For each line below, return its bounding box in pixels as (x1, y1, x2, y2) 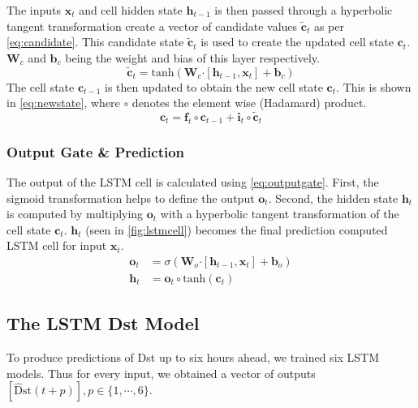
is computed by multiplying (6, 205, 144, 222)
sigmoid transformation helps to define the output (6, 189, 255, 206)
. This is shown (336, 78, 412, 95)
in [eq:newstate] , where (6, 94, 120, 111)
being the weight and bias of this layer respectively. (65, 49, 320, 66)
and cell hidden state (79, 2, 183, 18)
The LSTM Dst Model (6, 311, 200, 336)
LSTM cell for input (6, 237, 107, 254)
